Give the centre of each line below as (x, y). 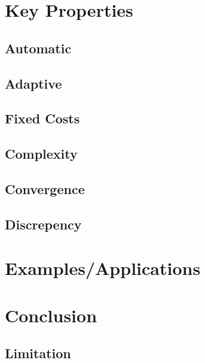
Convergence (45, 188)
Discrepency (43, 224)
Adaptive (33, 83)
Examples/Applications (103, 268)
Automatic (38, 48)
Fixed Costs (42, 118)
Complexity (41, 154)
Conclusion (51, 315)
